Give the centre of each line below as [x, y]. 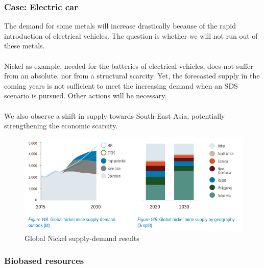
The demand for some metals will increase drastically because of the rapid [120, 26]
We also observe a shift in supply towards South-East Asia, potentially [115, 115]
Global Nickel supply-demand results [82, 238]
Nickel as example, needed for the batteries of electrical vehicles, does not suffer [129, 65]
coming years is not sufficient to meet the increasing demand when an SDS [121, 85]
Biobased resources [44, 261]
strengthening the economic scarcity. [61, 126]
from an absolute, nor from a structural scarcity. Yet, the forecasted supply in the [132, 76]
